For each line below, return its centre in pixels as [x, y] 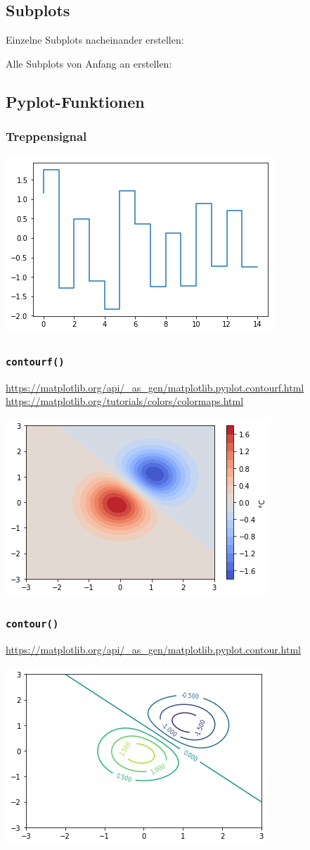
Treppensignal [46, 136]
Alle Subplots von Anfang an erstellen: [89, 63]
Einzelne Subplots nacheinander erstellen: [95, 40]
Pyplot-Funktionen [75, 101]
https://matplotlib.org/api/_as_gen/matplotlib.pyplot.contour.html [153, 650]
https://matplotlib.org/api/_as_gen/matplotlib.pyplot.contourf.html [155, 387]
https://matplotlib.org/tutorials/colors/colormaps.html [125, 401]
